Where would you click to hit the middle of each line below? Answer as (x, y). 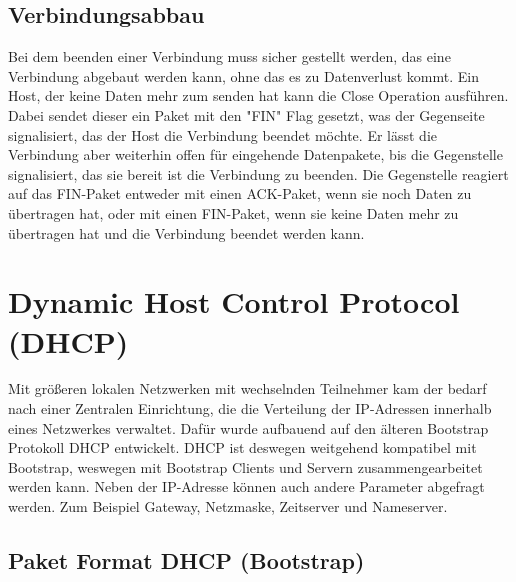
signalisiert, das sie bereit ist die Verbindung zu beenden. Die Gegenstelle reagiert (258, 173)
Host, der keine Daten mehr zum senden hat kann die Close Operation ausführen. (258, 95)
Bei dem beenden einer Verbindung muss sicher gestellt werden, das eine (229, 56)
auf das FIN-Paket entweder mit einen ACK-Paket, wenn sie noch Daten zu (240, 193)
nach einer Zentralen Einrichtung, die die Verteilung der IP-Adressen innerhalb (250, 408)
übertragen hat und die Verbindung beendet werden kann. (186, 232)
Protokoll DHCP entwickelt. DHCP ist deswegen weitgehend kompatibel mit (242, 447)
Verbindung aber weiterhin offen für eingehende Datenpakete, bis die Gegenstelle (255, 154)
